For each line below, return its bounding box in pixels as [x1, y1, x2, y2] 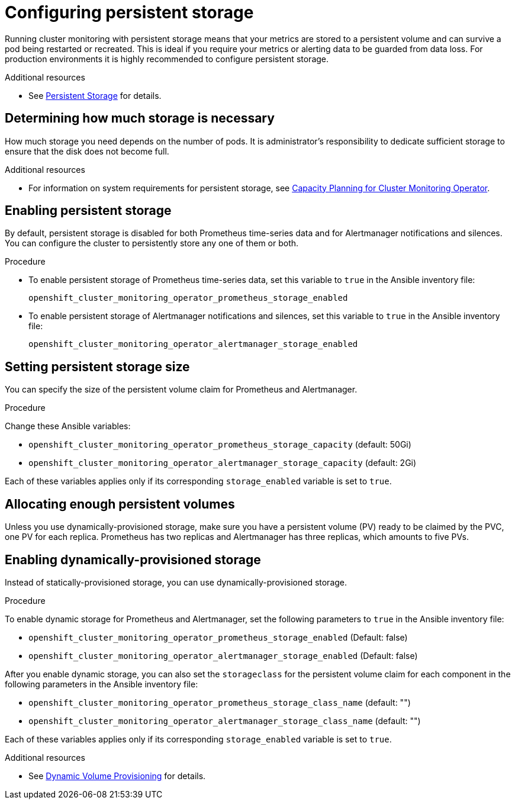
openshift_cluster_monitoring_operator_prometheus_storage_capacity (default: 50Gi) [28, 439, 411, 450]
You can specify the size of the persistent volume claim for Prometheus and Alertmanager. [5, 384, 358, 395]
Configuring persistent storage [5, 2, 254, 22]
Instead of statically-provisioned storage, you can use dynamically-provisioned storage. [5, 577, 347, 587]
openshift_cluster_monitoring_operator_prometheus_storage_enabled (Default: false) [28, 632, 408, 642]
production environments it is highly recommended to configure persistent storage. [5, 53, 329, 64]
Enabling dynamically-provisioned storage [5, 552, 261, 567]
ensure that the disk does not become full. [5, 146, 169, 156]
